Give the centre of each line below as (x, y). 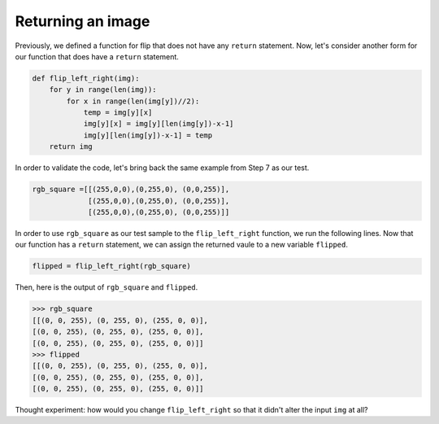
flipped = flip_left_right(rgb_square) (111, 266)
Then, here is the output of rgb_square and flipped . (106, 287)
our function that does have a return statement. (97, 56)
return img (71, 147)
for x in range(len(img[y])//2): (133, 101)
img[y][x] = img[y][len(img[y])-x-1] (159, 124)
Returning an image (83, 21)
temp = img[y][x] (118, 113)
